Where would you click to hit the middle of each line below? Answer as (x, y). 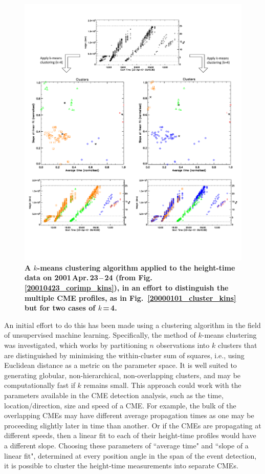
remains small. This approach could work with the (162, 385)
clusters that (237, 345)
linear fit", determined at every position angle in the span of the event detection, (130, 455)
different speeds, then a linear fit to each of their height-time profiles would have (130, 435)
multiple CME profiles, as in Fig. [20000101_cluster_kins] (130, 297)
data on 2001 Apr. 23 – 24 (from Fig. (89, 277)
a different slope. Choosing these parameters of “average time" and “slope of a (126, 445)
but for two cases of (60, 308)
